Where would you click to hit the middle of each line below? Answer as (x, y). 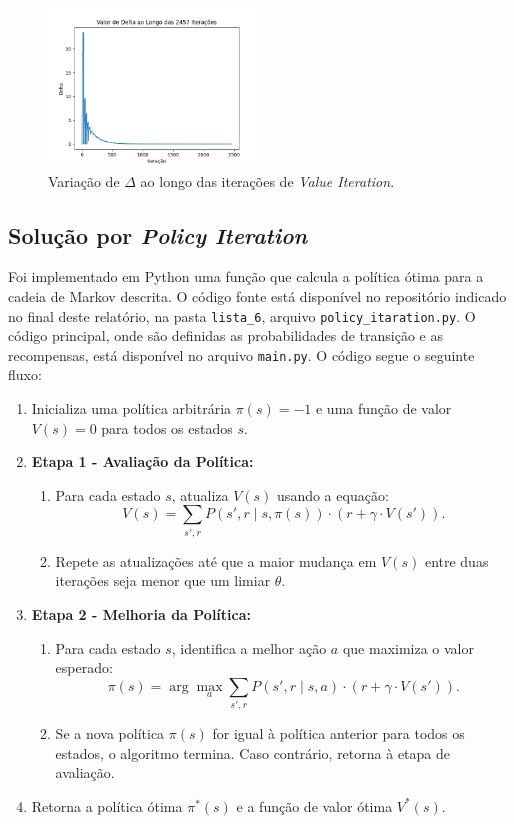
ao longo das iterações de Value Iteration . (267, 180)
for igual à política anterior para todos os (338, 733)
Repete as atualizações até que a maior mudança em (216, 560)
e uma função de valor (383, 408)
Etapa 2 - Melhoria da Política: (141, 613)
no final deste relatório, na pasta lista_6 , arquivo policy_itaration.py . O (242, 315)
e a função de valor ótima (314, 805)
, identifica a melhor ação (249, 647)
